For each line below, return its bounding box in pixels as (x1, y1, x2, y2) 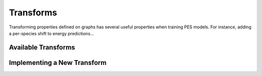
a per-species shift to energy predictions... (9, 30, 94, 36)
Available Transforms (9, 43, 75, 51)
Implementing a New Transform (9, 58, 107, 67)
